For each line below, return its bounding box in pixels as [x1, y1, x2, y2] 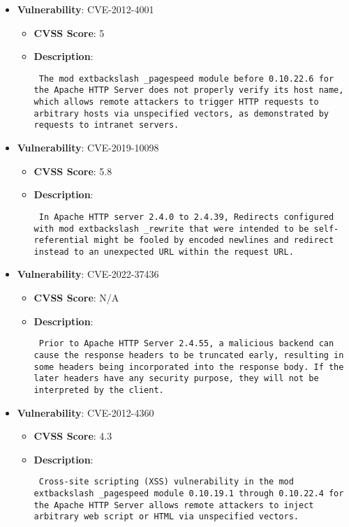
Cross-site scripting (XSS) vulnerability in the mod [38, 477, 294, 487]
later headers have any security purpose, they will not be [34, 373, 319, 384]
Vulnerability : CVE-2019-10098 [17, 140, 159, 155]
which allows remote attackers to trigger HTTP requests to [34, 97, 319, 107]
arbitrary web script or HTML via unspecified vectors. [34, 512, 299, 522]
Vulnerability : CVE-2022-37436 [17, 267, 159, 281]
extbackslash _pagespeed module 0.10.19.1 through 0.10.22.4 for [34, 488, 344, 498]
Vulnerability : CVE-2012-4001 [17, 2, 154, 16]
